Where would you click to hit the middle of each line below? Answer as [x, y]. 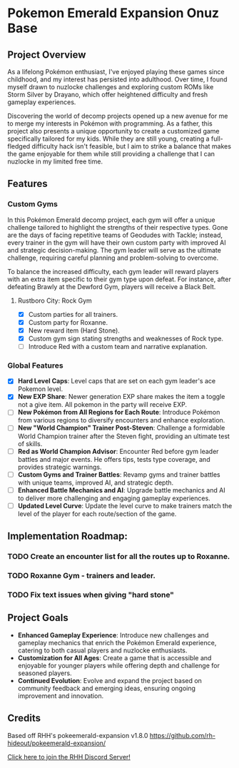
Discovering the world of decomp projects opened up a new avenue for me [118, 116]
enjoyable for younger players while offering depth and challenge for [118, 665]
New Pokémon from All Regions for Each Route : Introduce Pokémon [119, 413]
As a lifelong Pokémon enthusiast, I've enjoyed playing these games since [116, 72]
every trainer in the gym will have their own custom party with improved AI [117, 242]
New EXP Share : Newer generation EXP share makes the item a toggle [121, 397]
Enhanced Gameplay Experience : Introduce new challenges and [113, 635]
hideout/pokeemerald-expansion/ [57, 743]
